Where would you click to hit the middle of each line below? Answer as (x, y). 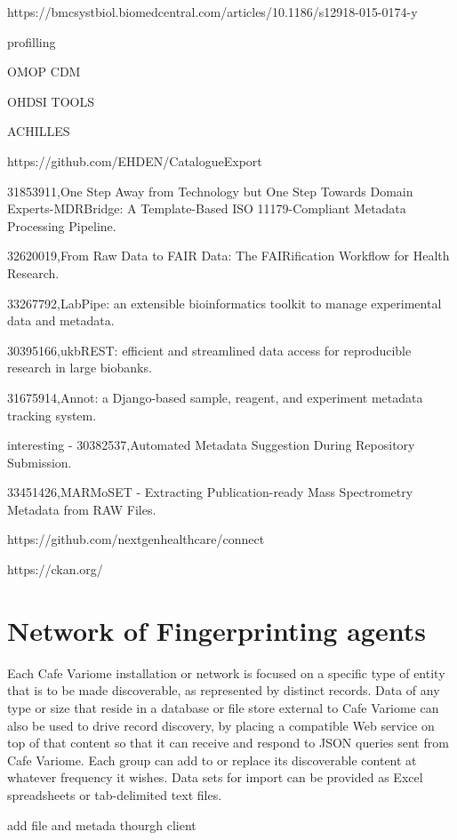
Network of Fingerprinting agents (216, 630)
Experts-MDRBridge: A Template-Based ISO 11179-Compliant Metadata (207, 208)
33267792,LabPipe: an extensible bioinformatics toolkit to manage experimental (224, 303)
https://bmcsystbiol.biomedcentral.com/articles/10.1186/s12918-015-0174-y (212, 12)
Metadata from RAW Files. (82, 509)
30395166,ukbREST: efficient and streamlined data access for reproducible (209, 350)
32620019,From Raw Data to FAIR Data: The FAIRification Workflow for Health (228, 256)
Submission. (40, 462)
